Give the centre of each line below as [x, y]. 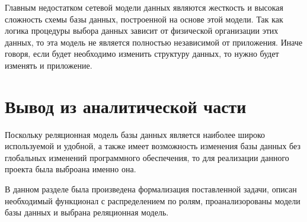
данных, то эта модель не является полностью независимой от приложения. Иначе [154, 42]
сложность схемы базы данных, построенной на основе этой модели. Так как [144, 19]
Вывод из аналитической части [126, 106]
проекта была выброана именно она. [71, 169]
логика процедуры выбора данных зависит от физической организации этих [142, 30]
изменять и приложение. [49, 65]
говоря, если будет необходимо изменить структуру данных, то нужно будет [142, 54]
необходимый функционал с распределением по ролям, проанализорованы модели [153, 200]
